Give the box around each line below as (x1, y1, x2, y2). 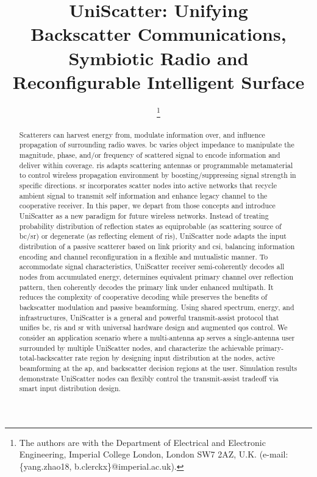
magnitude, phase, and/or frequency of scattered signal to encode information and (19, 150, 280, 160)
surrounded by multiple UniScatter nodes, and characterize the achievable (19, 342, 254, 353)
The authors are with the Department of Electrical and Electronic (19, 436, 266, 448)
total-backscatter (19, 353, 73, 363)
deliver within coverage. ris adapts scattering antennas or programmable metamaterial (19, 160, 293, 170)
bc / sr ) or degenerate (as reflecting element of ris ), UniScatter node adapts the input (19, 231, 287, 241)
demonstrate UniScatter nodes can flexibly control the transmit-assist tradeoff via (19, 373, 279, 383)
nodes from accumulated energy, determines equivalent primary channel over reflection (19, 272, 294, 281)
